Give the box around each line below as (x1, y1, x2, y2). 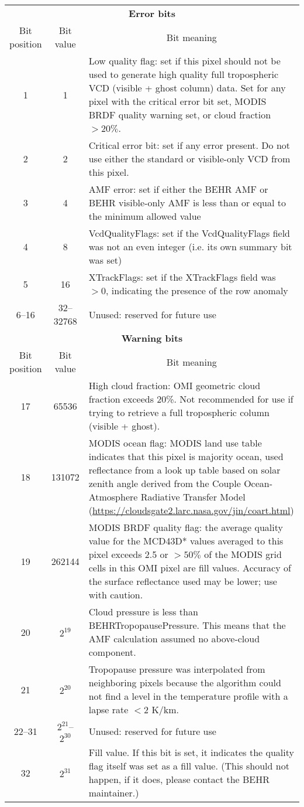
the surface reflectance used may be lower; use (88, 574, 277, 588)
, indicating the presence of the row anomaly (106, 284, 288, 297)
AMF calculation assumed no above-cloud (88, 632, 260, 645)
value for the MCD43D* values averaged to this (88, 534, 284, 547)
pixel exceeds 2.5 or (88, 547, 168, 561)
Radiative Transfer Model (140, 490, 246, 503)
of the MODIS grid (204, 547, 282, 561)
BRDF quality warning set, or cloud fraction (88, 108, 271, 121)
